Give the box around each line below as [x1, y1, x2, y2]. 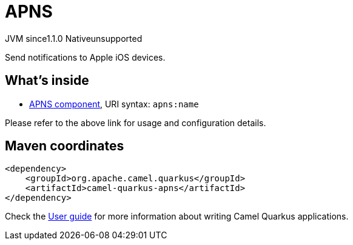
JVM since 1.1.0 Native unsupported [5, 33, 143, 44]
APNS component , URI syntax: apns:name [29, 98, 199, 109]
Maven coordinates [5, 138, 124, 154]
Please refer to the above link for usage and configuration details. [5, 117, 266, 128]
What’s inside [5, 73, 89, 89]
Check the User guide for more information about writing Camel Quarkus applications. [5, 211, 349, 222]
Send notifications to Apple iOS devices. [5, 52, 166, 62]
